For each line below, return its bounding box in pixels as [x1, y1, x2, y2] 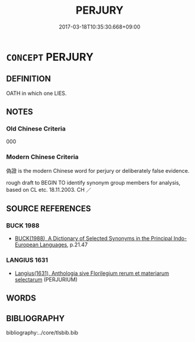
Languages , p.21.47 [39, 241, 88, 248]
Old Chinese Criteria [6, 125, 66, 133]
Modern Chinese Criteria [6, 153, 79, 161]
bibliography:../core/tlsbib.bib [6, 329, 79, 336]
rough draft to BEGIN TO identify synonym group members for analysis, [6, 179, 181, 186]
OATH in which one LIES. [6, 90, 67, 97]
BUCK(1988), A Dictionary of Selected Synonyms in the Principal [14, 235, 173, 242]
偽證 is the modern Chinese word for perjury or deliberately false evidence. [6, 167, 190, 174]
